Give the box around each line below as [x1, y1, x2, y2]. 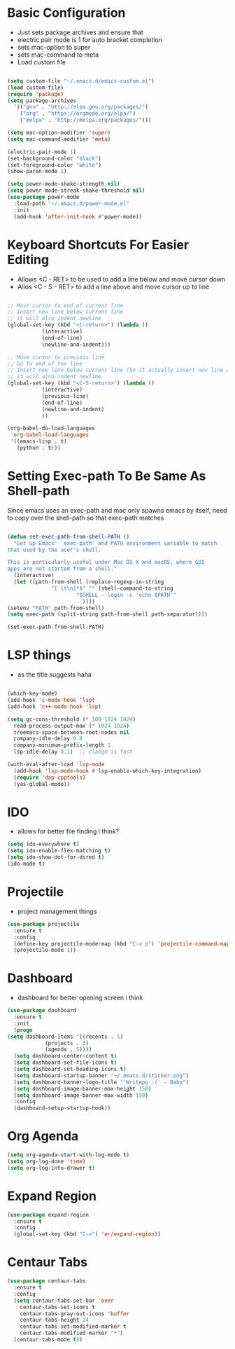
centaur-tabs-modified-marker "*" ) [20, 1329, 124, 1337]
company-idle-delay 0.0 [13, 735, 83, 742]
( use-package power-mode [7, 194, 80, 201]
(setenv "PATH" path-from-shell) [7, 604, 105, 611]
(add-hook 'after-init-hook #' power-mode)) [13, 213, 142, 220]
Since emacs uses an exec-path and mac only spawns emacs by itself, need [7, 506, 227, 514]
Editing [7, 251, 50, 268]
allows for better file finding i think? [17, 827, 120, 836]
